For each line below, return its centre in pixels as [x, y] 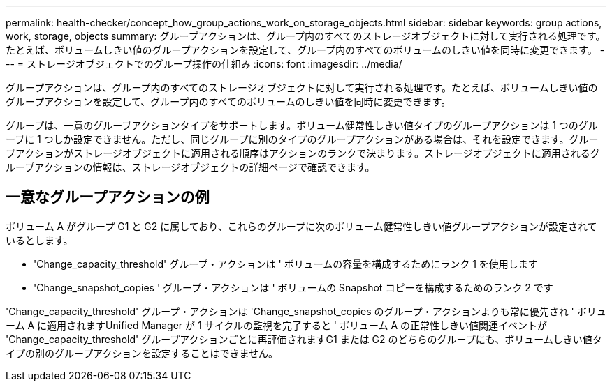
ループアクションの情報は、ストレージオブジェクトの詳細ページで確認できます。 [190, 167]
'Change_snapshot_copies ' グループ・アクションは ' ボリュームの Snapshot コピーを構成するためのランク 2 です [293, 287]
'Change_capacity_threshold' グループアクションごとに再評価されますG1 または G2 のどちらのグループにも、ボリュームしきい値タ [304, 339]
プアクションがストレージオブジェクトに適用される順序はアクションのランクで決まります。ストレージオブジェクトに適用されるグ [303, 153]
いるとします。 [39, 240]
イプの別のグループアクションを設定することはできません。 [142, 353]
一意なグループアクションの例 [108, 197]
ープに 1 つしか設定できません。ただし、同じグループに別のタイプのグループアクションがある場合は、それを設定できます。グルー [302, 139]
